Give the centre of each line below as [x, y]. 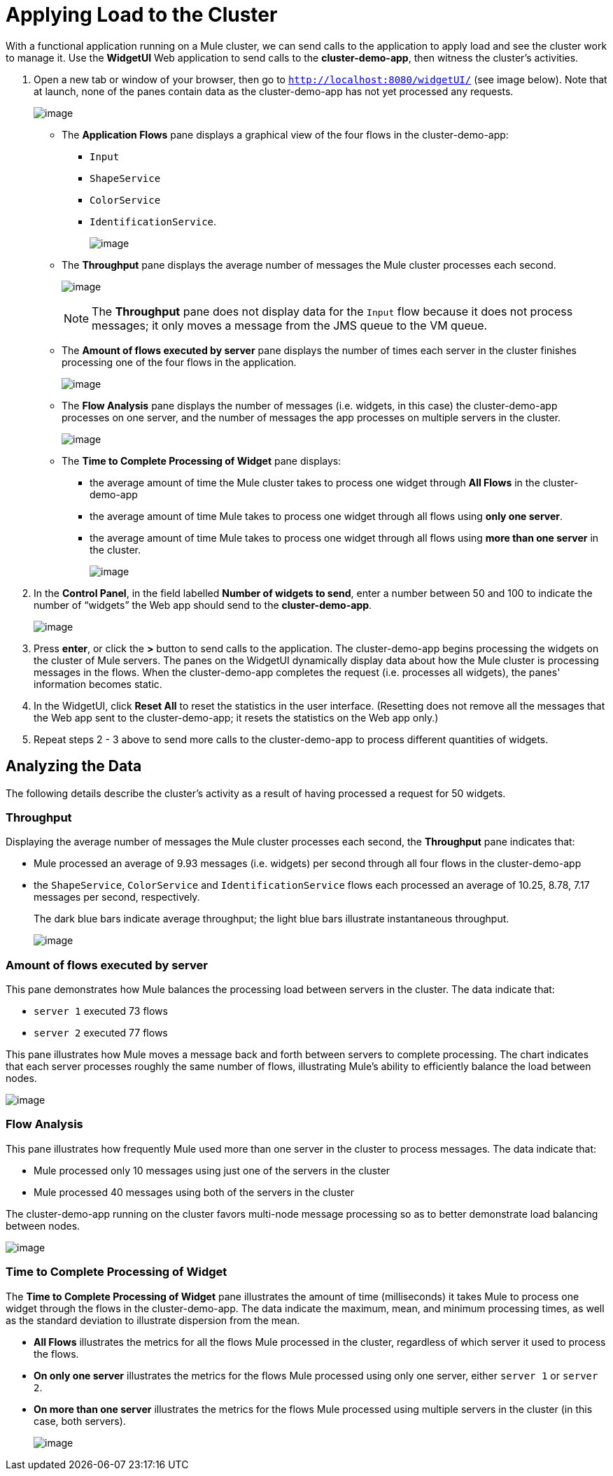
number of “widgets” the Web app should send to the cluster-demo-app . [203, 605]
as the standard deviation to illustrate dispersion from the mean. [153, 1320]
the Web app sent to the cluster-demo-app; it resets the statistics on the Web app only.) [236, 717]
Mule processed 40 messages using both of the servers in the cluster [194, 1192]
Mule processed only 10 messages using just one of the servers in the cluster [212, 1170]
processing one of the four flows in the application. [179, 362]
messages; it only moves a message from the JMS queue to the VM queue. [290, 325]
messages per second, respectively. [117, 897]
